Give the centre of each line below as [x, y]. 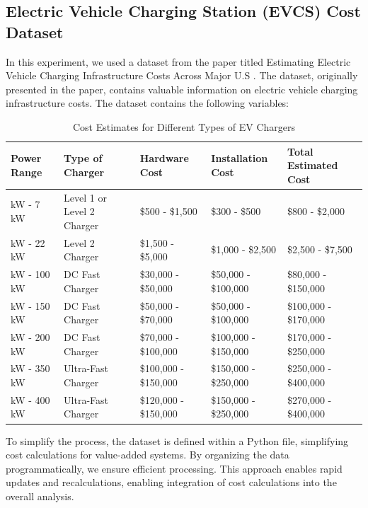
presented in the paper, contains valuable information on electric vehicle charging [182, 89]
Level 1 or [85, 197]
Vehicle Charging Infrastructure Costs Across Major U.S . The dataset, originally [182, 75]
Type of [83, 158]
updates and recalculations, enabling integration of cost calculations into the [171, 482]
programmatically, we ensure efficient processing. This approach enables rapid [174, 468]
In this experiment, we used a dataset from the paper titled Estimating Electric [178, 61]
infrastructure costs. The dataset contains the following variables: [148, 103]
